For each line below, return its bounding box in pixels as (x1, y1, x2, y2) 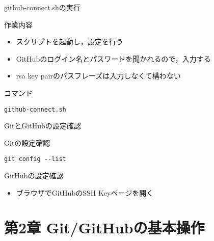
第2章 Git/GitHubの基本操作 (4, 217, 205, 238)
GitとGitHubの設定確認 (4, 120, 81, 131)
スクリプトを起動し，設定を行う (16, 36, 123, 47)
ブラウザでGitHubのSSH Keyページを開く (16, 187, 154, 198)
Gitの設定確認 (4, 137, 50, 148)
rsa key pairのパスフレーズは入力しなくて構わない (16, 70, 181, 81)
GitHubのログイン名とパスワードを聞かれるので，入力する (16, 53, 211, 64)
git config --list (4, 155, 66, 163)
